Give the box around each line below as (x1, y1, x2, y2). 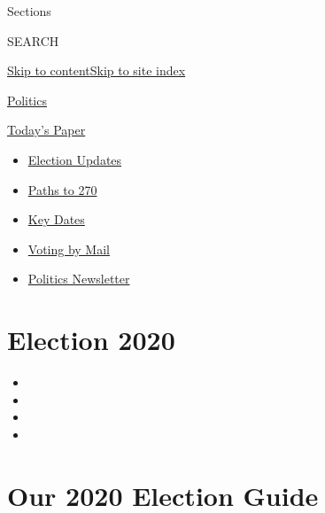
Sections (7, 2, 51, 19)
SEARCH (7, 31, 59, 50)
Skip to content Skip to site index (7, 61, 186, 80)
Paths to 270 (27, 180, 97, 198)
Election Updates (27, 150, 122, 168)
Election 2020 (7, 322, 175, 358)
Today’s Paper (7, 120, 86, 139)
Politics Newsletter (27, 269, 130, 288)
